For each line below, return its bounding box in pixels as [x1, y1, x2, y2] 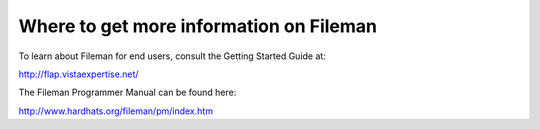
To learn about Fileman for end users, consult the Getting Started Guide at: [18, 50, 327, 62]
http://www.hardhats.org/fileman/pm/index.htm [18, 105, 214, 117]
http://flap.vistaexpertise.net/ [18, 68, 139, 80]
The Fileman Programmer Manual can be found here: [18, 86, 237, 99]
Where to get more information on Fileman [18, 15, 377, 37]
